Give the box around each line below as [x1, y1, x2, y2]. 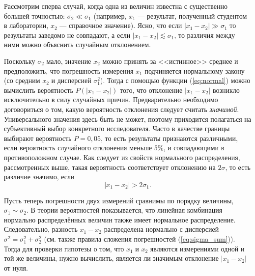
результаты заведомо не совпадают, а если [4, 29, 131, 40]
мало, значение [46, 55, 91, 66]
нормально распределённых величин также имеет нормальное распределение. [4, 214, 236, 224]
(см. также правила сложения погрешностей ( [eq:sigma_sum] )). [44, 234, 235, 244]
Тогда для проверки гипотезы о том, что [4, 243, 124, 253]
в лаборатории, [4, 20, 49, 30]
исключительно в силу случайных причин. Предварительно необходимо [4, 94, 218, 105]
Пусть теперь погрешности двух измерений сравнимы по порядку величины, [4, 195, 234, 205]
